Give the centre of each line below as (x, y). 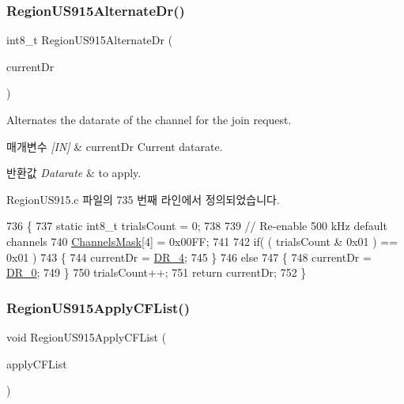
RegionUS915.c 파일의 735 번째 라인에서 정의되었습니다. (143, 199)
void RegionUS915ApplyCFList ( (87, 336)
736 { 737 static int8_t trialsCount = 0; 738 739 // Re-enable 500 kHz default (197, 226)
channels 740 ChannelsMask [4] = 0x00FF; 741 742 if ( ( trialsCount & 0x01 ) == (202, 241)
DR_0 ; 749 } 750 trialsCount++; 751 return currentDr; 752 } (157, 272)
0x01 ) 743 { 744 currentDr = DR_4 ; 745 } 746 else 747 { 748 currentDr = (189, 257)
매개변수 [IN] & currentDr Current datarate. (115, 146)
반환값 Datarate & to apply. (74, 173)
